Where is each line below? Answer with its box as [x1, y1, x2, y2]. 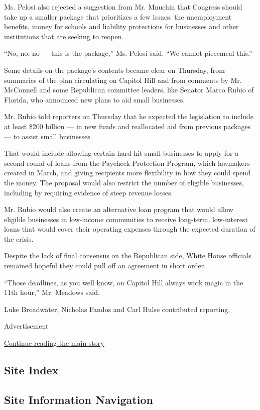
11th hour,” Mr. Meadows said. [4, 287, 100, 297]
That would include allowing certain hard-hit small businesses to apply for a [4, 148, 239, 158]
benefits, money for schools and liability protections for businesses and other [4, 21, 239, 32]
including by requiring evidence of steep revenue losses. [4, 187, 173, 197]
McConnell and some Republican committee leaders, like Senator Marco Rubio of [4, 84, 254, 95]
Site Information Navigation [4, 391, 153, 407]
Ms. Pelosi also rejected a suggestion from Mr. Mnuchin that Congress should [4, 2, 242, 12]
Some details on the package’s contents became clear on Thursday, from [4, 64, 225, 75]
